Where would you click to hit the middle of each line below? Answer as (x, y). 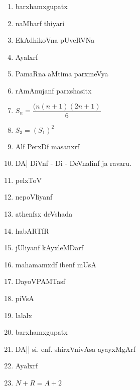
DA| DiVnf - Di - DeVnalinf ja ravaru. (73, 163)
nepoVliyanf (34, 197)
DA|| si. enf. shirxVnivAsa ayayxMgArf (76, 349)
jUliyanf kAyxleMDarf (49, 248)
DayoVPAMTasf (40, 281)
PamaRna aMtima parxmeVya (62, 74)
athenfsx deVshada (44, 214)
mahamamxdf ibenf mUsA (56, 264)
